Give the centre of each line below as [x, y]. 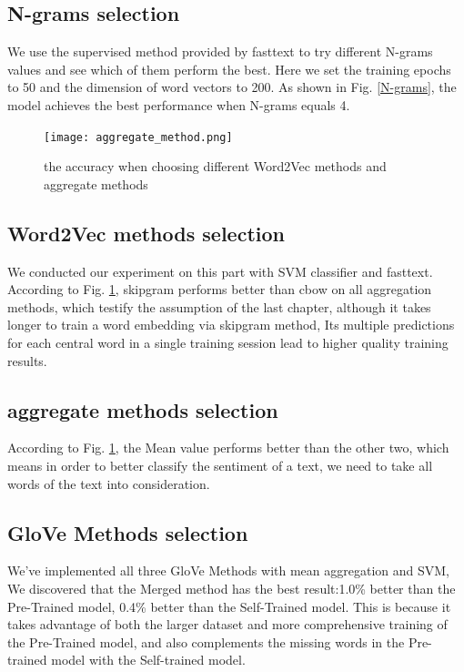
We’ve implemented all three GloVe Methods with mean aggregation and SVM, [228, 570]
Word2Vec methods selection [146, 233]
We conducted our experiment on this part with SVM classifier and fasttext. [220, 271]
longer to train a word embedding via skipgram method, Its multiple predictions [231, 325]
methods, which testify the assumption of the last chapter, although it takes [219, 306]
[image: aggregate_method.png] [138, 137]
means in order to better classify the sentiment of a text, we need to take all [220, 465]
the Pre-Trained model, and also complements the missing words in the [206, 641]
